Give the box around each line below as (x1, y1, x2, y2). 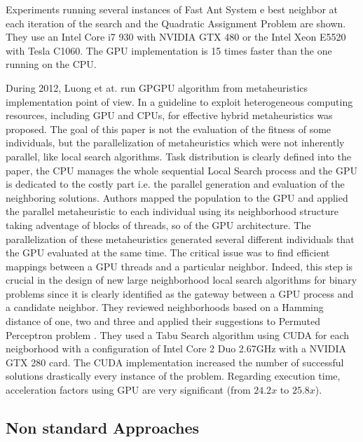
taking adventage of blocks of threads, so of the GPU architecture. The (6, 217, 311, 232)
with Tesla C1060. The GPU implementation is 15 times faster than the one (6, 43, 332, 57)
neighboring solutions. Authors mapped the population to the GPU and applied (6, 190, 348, 205)
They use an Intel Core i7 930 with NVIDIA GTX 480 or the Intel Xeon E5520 (6, 29, 346, 44)
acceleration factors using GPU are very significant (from (6, 382, 251, 397)
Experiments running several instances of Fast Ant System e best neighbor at (6, 2, 338, 16)
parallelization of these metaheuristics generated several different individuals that (6, 231, 355, 246)
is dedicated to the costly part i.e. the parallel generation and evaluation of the (6, 177, 345, 191)
